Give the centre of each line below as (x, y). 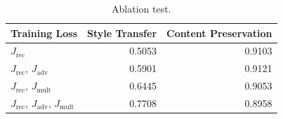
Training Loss (44, 33)
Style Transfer (122, 33)
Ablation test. (141, 8)
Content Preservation (219, 33)
